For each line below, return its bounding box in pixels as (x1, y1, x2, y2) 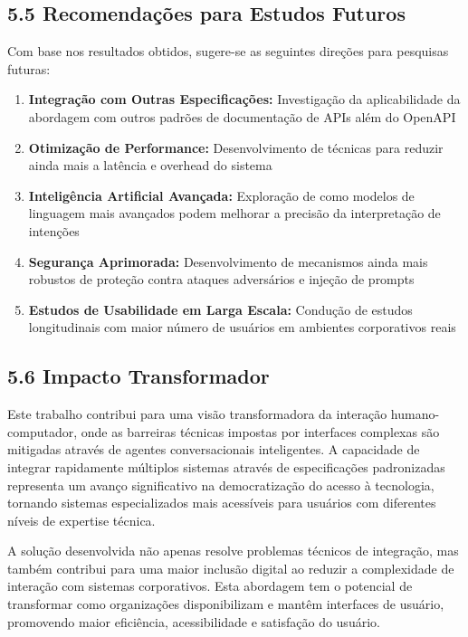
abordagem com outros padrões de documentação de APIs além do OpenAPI (28, 107, 456, 126)
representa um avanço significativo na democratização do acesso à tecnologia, (7, 475, 435, 494)
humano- (390, 404, 440, 423)
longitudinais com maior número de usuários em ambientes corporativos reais (28, 318, 456, 337)
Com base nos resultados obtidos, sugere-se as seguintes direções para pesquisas (7, 42, 449, 61)
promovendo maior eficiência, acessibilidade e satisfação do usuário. (7, 612, 380, 631)
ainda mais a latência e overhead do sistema (28, 156, 272, 175)
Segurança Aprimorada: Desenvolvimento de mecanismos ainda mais (28, 252, 428, 271)
